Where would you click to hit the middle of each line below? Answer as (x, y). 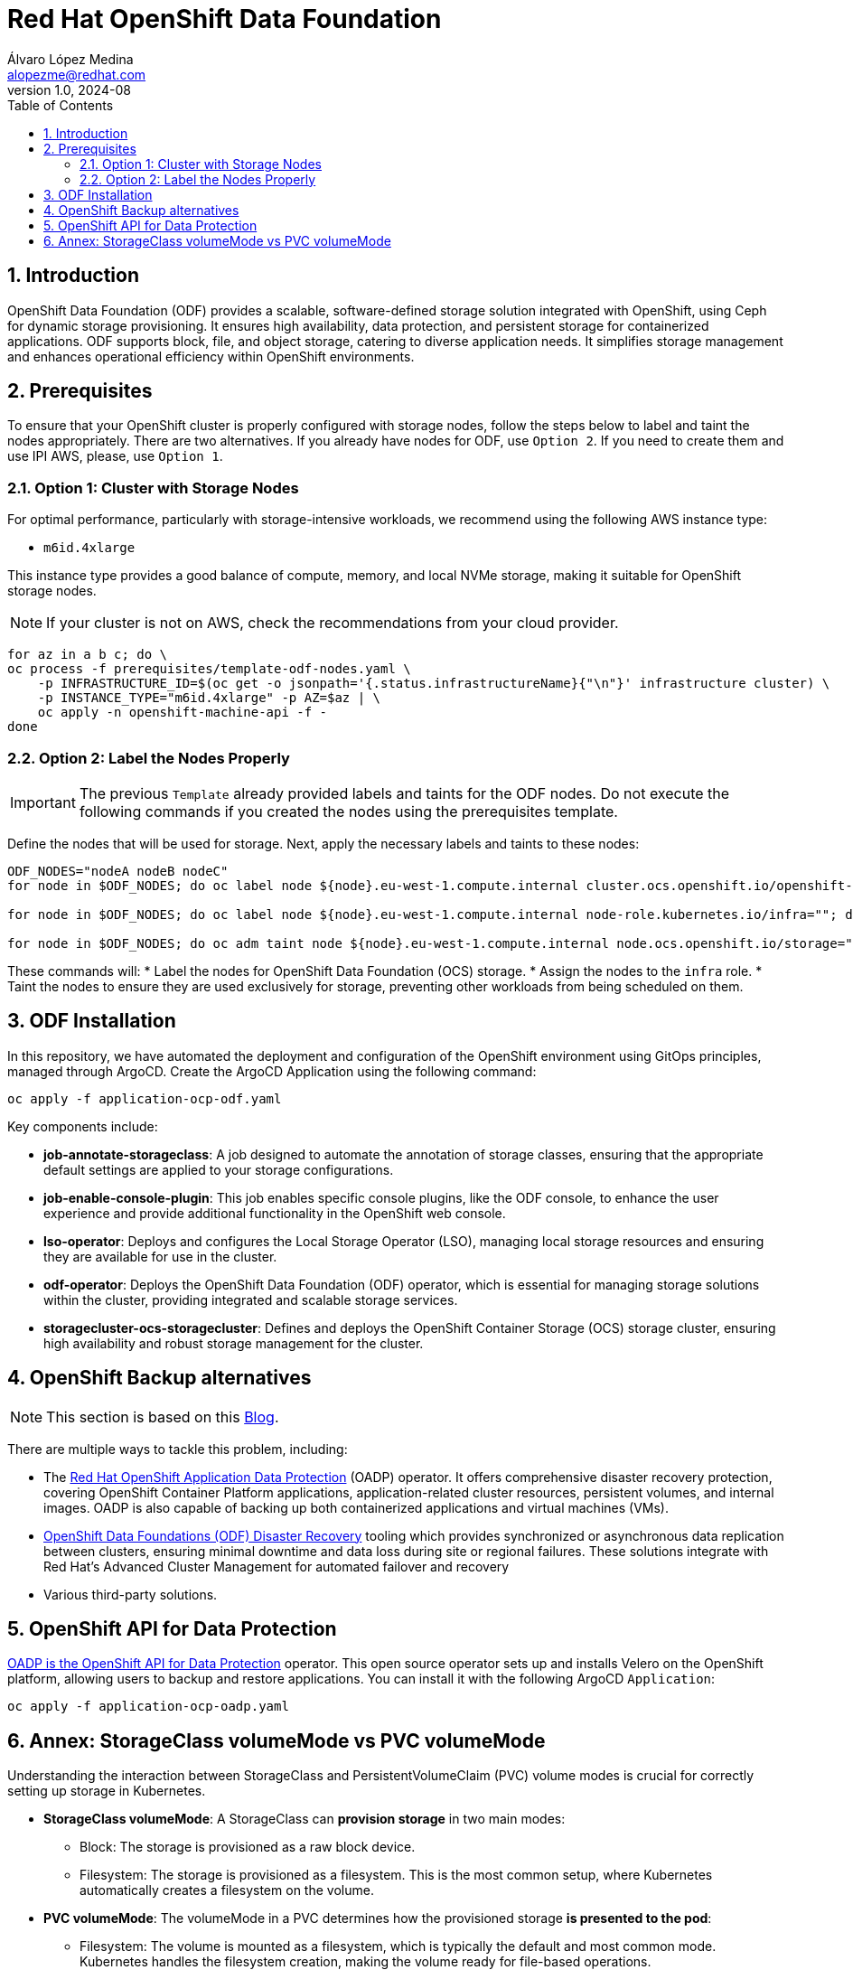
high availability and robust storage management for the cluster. (234, 1343)
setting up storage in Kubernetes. (107, 1791)
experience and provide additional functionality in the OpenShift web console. (275, 1213)
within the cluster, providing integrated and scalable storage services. (251, 1299)
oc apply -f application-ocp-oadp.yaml (148, 1707)
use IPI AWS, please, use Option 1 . (115, 456)
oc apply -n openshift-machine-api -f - (183, 713)
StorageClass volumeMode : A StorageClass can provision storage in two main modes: (305, 1819)
